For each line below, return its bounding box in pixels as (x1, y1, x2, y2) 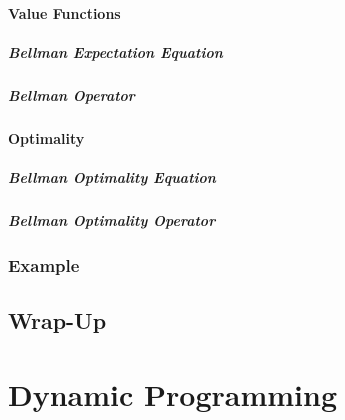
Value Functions (8, 2, 121, 23)
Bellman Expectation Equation (8, 41, 223, 62)
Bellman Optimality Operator (8, 209, 216, 230)
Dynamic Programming (8, 373, 338, 414)
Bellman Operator (8, 84, 135, 105)
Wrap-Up (8, 305, 107, 336)
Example (8, 252, 80, 277)
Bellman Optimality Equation (8, 166, 216, 187)
